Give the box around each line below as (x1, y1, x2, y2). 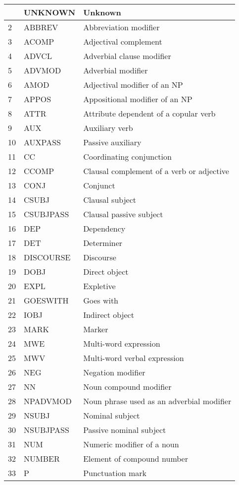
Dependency (83, 223, 126, 234)
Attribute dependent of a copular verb (83, 108, 216, 119)
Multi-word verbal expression (83, 352, 184, 364)
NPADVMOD (24, 395, 72, 407)
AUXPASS (24, 136, 61, 148)
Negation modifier (83, 366, 145, 378)
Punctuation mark (83, 467, 146, 479)
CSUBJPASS (24, 208, 69, 220)
